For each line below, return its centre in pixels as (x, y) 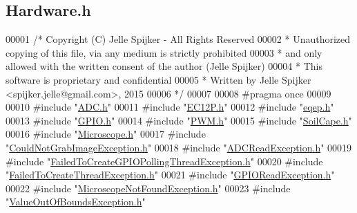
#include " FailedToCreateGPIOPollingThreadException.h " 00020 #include (164, 161)
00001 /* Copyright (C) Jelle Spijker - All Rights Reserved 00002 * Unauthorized (178, 39)
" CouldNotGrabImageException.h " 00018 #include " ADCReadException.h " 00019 (179, 147)
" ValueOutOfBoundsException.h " (76, 202)
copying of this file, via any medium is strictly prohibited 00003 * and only (164, 52)
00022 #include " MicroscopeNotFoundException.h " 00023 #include (148, 188)
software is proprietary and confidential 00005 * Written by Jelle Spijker (158, 79)
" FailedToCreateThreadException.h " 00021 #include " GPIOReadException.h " (170, 175)
